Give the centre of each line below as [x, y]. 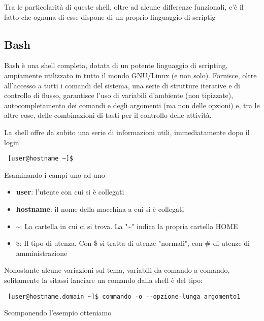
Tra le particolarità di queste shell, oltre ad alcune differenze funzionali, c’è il [124, 7]
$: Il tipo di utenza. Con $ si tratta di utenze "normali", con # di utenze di [133, 243]
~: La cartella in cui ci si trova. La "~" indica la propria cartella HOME [127, 226]
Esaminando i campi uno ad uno [55, 174]
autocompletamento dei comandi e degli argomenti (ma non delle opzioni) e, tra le [132, 105]
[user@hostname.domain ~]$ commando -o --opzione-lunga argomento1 [124, 296]
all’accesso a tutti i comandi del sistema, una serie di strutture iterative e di [122, 85]
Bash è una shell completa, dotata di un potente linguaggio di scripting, [116, 65]
